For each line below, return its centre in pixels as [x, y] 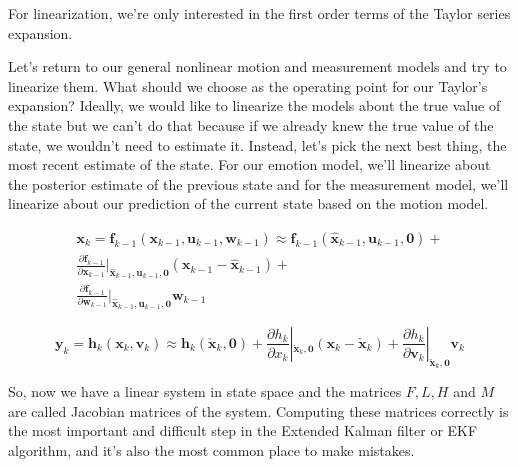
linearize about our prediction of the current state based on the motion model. [248, 203]
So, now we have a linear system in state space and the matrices [205, 391]
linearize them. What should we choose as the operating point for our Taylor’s [248, 85]
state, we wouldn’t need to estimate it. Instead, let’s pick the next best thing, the [257, 144]
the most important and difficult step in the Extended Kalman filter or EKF [243, 430]
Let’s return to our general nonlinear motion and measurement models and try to [257, 66]
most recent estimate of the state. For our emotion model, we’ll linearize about [249, 164]
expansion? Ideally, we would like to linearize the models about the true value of [254, 105]
